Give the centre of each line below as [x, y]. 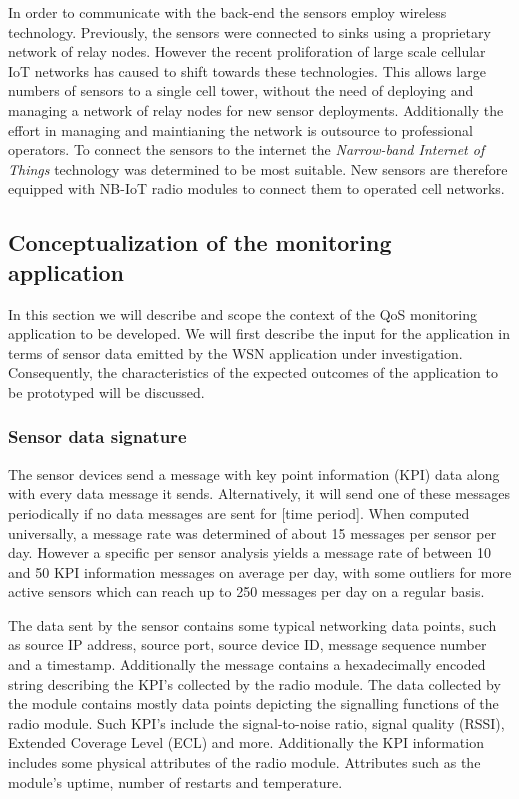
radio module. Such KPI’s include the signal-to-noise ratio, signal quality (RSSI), [256, 722]
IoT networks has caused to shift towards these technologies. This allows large [247, 70]
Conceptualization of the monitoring [200, 242]
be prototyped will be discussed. [106, 391]
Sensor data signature [97, 436]
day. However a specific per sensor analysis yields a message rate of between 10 [249, 552]
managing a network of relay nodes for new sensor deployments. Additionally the [256, 109]
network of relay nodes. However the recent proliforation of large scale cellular [247, 51]
